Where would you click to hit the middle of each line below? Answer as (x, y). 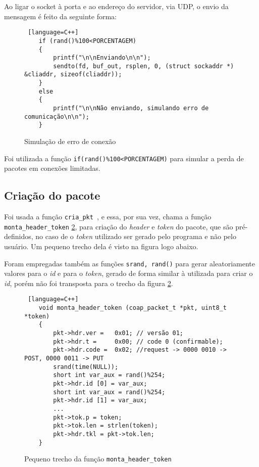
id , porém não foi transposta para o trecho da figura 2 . (89, 283)
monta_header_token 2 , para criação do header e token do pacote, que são (119, 226)
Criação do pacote (52, 195)
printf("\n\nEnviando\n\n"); (102, 58)
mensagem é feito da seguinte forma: (60, 16)
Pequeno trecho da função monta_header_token (98, 459)
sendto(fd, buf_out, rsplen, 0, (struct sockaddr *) (144, 66)
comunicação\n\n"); (57, 116)
